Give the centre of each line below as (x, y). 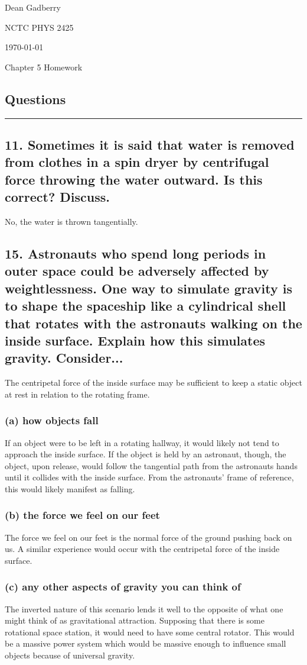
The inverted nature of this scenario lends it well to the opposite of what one (144, 608)
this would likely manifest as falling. (70, 488)
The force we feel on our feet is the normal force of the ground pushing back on (148, 537)
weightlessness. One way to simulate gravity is (149, 288)
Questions (35, 99)
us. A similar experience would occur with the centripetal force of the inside (142, 549)
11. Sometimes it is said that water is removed (150, 144)
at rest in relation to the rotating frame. (77, 394)
